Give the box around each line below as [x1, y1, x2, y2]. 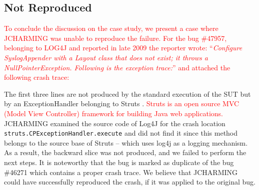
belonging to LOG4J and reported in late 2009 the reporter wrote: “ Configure [4, 42, 242, 53]
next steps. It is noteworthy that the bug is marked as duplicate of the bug [4, 157, 234, 167]
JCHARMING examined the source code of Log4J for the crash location [4, 118, 225, 128]
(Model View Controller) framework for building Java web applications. [4, 108, 223, 118]
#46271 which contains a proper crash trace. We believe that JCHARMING [4, 167, 238, 177]
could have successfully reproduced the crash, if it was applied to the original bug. [4, 177, 256, 187]
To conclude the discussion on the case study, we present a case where [4, 23, 218, 33]
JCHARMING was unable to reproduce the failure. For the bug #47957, [4, 32, 227, 43]
